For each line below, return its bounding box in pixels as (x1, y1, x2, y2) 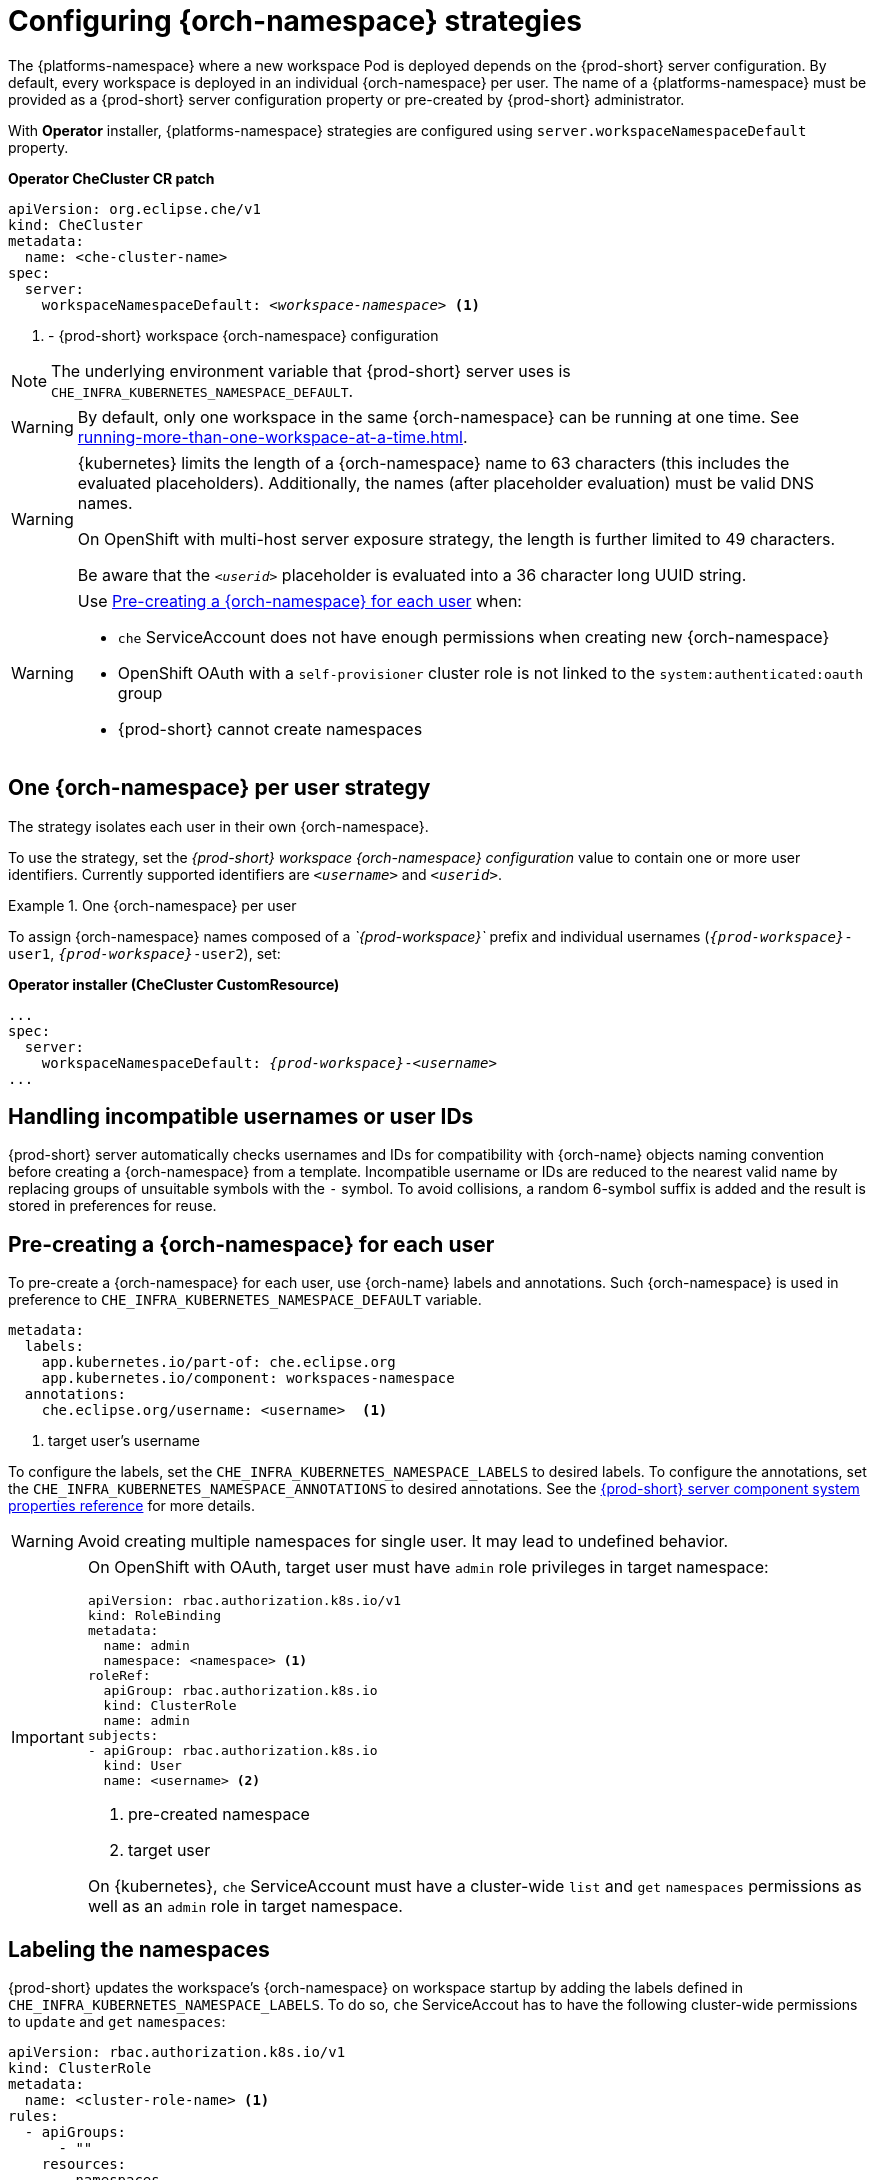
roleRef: (87, 1668, 151, 1684)
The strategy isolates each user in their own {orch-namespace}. (8, 817, 429, 835)
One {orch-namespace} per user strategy (8, 775, 431, 801)
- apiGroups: (24, 2124, 127, 2141)
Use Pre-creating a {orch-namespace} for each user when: (77, 590, 522, 611)
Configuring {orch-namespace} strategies (8, 4, 582, 38)
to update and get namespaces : (8, 2013, 226, 2031)
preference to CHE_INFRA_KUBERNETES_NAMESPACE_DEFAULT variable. (8, 1291, 482, 1309)
